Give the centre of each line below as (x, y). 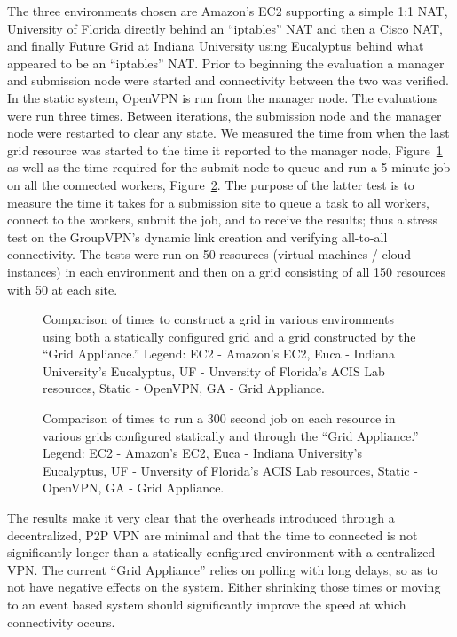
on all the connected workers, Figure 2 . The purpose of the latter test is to (211, 184)
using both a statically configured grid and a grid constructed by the (229, 336)
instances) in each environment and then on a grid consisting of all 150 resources (227, 271)
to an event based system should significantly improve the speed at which (207, 604)
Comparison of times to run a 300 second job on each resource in (219, 418)
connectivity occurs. (61, 621)
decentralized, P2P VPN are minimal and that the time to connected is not (213, 535)
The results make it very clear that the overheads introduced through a (201, 518)
